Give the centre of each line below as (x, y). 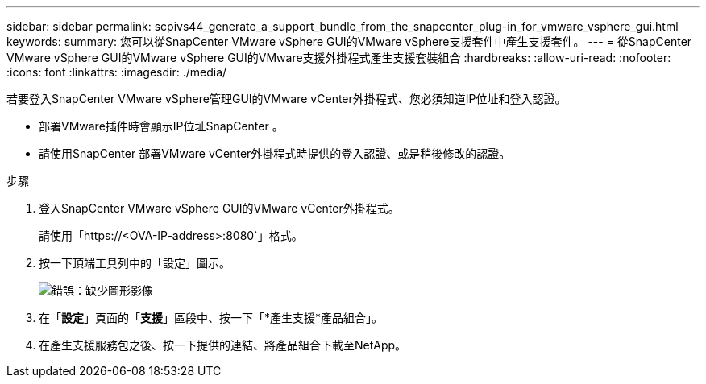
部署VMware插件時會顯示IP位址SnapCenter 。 (161, 126)
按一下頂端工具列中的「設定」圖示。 (135, 263)
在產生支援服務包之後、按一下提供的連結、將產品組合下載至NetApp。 (223, 345)
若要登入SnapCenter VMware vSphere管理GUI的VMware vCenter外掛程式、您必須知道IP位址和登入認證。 (287, 99)
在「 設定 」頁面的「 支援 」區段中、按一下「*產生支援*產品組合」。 (211, 318)
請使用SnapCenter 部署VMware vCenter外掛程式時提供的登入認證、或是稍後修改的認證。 (275, 153)
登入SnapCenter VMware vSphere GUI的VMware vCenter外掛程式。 (219, 208)
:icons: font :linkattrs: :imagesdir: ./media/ (117, 72)
